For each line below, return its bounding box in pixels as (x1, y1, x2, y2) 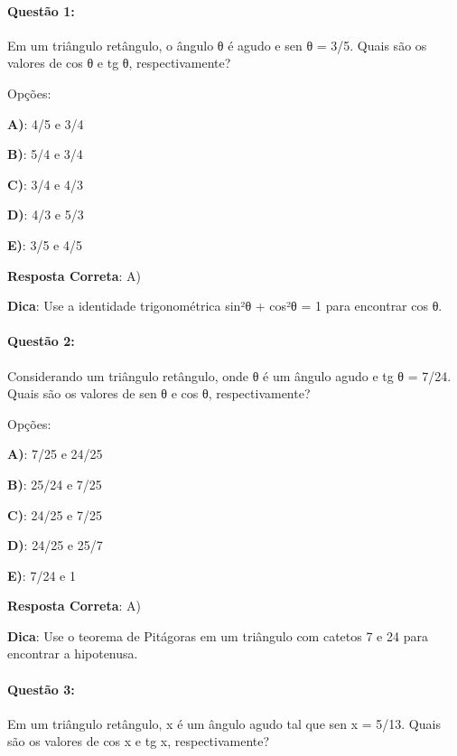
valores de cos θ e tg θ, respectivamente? (7, 53, 231, 72)
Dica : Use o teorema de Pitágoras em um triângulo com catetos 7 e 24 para (7, 626, 428, 645)
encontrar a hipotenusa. (7, 644, 138, 663)
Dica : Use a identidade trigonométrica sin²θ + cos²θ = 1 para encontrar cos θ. (7, 296, 443, 315)
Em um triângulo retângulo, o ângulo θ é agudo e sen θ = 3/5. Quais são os (7, 35, 427, 54)
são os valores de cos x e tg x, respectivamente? (7, 732, 270, 751)
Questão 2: (7, 331, 75, 350)
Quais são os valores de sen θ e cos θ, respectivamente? (7, 384, 311, 403)
